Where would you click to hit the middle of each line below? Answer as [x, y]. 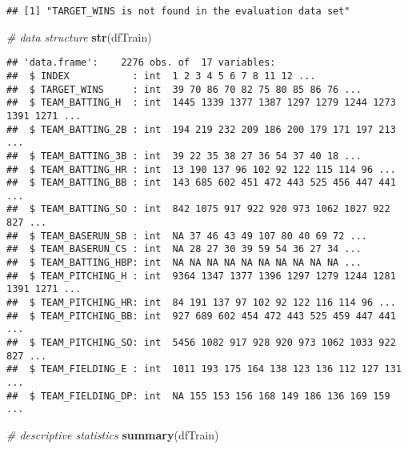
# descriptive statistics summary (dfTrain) [113, 434]
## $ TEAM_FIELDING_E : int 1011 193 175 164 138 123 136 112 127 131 [204, 369]
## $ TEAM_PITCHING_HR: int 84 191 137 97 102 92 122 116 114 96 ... [201, 303]
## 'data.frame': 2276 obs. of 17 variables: [141, 63]
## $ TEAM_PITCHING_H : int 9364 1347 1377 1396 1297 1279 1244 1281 [201, 276]
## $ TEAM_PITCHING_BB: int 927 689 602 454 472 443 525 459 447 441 [201, 316]
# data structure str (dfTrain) [79, 36]
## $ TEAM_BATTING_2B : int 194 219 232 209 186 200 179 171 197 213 [201, 129]
